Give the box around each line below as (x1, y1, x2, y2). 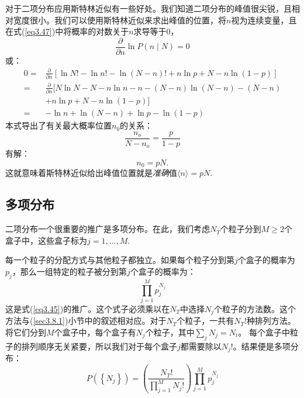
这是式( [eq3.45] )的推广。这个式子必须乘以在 (5, 302, 170, 314)
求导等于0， (133, 25, 179, 37)
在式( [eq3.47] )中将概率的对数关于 (5, 25, 129, 37)
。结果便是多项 (233, 340, 291, 352)
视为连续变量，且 (231, 13, 297, 26)
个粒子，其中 (145, 326, 195, 338)
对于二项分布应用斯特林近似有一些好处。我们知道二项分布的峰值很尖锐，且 (5, 2, 292, 14)
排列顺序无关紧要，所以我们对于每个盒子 (21, 340, 177, 352)
